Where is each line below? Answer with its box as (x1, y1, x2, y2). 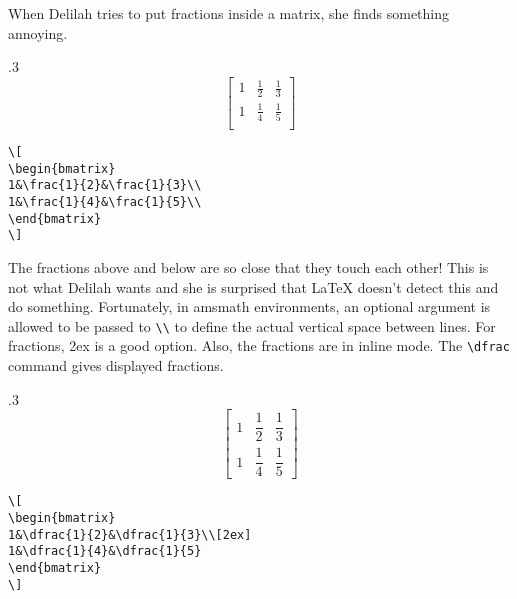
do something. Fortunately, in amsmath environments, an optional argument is (8, 296, 491, 317)
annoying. (8, 22, 68, 43)
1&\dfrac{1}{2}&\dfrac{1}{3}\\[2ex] (8, 527, 252, 542)
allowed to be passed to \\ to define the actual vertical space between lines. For (8, 315, 496, 336)
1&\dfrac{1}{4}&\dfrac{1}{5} (8, 544, 202, 559)
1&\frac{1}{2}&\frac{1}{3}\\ (8, 178, 202, 193)
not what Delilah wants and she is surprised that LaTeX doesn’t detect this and (8, 276, 499, 297)
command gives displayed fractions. (8, 355, 224, 376)
